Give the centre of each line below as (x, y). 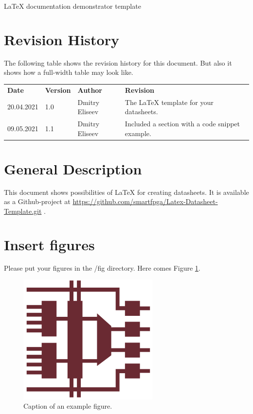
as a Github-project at (37, 201)
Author (90, 90)
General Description (73, 168)
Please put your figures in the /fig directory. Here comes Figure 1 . (102, 267)
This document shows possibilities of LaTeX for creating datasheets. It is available (126, 192)
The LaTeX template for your (169, 102)
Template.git (23, 211)
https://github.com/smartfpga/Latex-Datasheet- (145, 201)
